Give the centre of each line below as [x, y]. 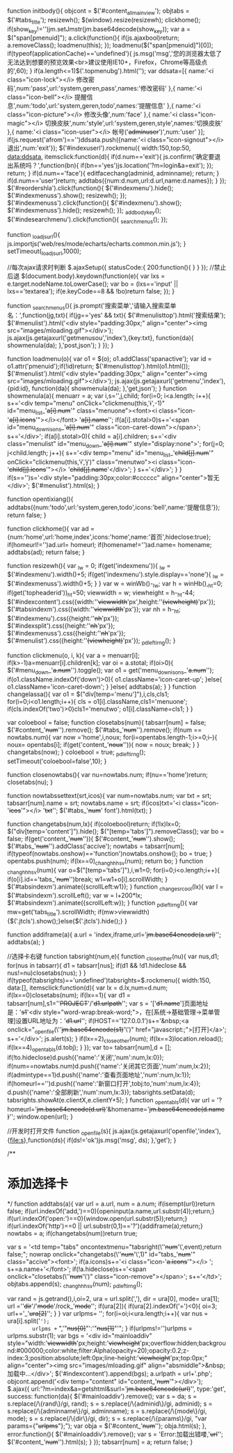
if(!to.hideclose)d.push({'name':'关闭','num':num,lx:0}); [86, 1058]
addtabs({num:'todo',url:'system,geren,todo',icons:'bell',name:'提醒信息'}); [114, 507]
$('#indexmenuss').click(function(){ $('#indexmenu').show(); [95, 203]
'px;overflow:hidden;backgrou [183, 1343]
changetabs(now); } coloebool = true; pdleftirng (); [77, 753]
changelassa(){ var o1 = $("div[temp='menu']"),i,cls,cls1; [88, 694]
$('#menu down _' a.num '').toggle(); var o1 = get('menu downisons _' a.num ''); [111, 671]
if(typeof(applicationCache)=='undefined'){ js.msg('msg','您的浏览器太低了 [115, 54]
